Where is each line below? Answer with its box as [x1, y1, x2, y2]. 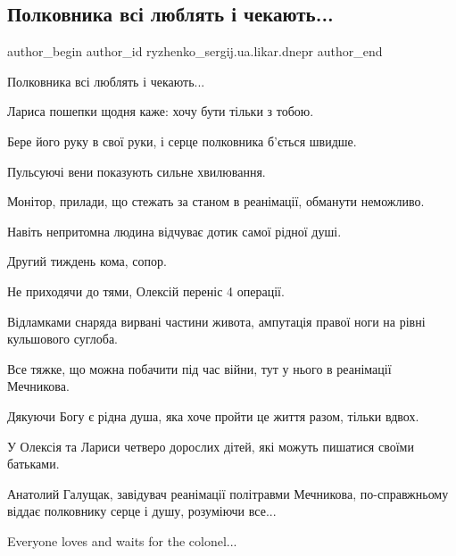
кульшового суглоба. [7, 329, 118, 348]
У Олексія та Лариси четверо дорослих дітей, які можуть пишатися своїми [7, 436, 414, 455]
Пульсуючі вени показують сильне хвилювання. [7, 162, 266, 180]
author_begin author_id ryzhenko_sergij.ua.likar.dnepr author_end [7, 42, 383, 61]
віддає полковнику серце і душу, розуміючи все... [7, 502, 277, 520]
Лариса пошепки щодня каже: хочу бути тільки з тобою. [7, 102, 314, 120]
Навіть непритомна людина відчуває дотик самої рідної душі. [7, 221, 342, 240]
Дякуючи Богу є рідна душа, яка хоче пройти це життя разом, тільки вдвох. [7, 406, 419, 425]
